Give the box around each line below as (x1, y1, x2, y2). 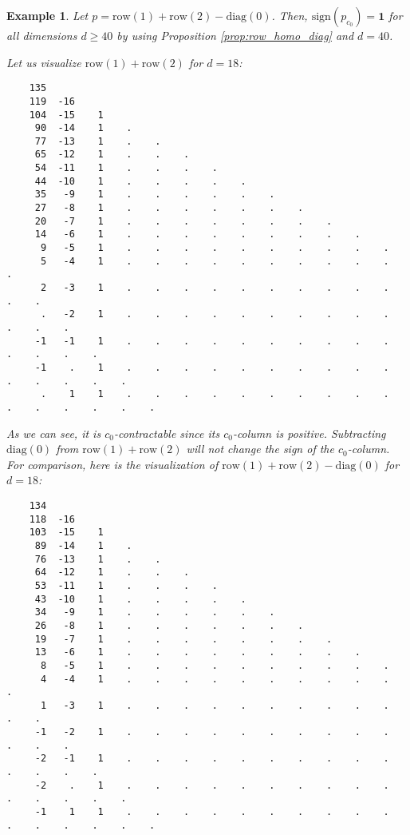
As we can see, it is (6, 424, 101, 441)
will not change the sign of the (186, 440, 334, 457)
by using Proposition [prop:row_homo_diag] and (116, 27, 354, 43)
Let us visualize (6, 54, 81, 70)
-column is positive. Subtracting (232, 424, 386, 441)
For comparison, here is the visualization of (6, 455, 219, 472)
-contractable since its (113, 424, 220, 441)
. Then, (271, 7, 308, 23)
